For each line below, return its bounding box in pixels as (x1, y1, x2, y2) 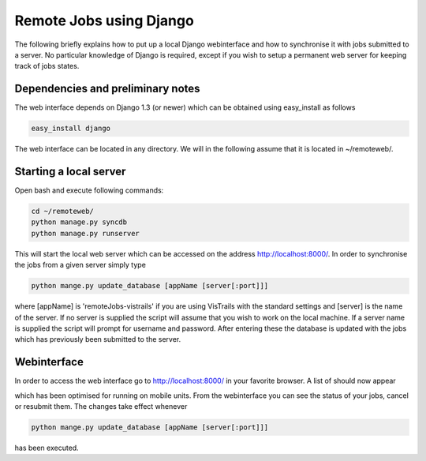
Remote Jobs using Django (14, 12, 195, 29)
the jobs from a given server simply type (14, 260, 146, 270)
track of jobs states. (14, 62, 80, 71)
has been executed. (14, 443, 79, 453)
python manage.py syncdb (31, 218, 128, 227)
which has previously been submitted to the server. (14, 335, 181, 344)
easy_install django (31, 124, 110, 133)
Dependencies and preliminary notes (14, 82, 200, 96)
